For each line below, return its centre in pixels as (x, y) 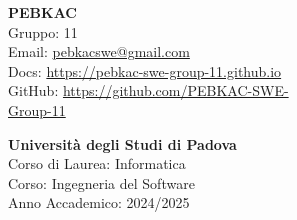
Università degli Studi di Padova (122, 143)
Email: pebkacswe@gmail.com (99, 51)
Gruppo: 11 (43, 31)
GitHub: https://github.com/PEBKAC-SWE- (148, 90)
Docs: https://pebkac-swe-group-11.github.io (145, 70)
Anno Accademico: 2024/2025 (99, 202)
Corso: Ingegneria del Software (101, 182)
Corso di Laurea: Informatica (97, 163)
